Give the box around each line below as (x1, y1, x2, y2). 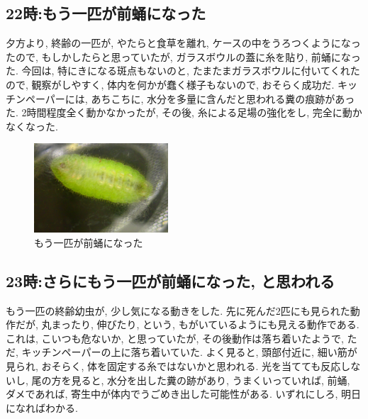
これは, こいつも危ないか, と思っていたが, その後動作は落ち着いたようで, (6, 330, 344, 345)
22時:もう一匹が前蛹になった (6, 2, 206, 24)
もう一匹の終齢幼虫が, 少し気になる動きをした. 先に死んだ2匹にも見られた (6, 303, 350, 318)
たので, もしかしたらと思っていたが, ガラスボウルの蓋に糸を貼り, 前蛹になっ (6, 49, 361, 64)
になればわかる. (6, 400, 78, 415)
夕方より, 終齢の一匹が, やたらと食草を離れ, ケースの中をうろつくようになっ (6, 35, 361, 50)
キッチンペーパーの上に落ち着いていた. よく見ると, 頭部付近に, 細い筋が (21, 345, 357, 359)
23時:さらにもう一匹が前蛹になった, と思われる (6, 269, 335, 291)
